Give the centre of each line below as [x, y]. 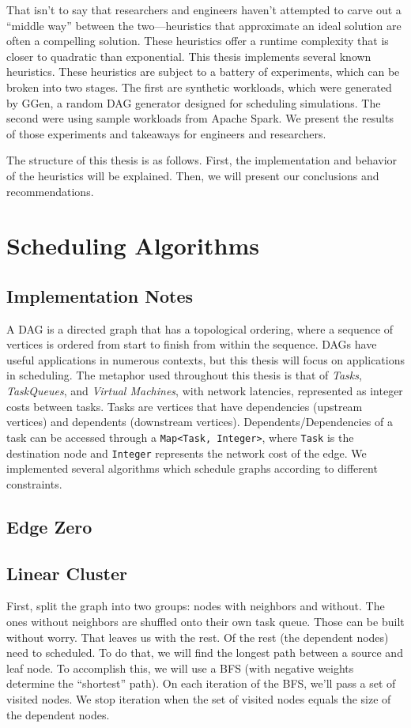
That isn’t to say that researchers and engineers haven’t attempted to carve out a [204, 9]
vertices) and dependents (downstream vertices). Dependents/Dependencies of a [200, 422]
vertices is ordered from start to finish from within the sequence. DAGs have [192, 344]
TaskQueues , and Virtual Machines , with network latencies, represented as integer [205, 391]
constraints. [34, 483]
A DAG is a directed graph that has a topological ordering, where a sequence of [200, 328]
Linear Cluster [67, 573]
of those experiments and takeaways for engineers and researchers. [166, 133]
